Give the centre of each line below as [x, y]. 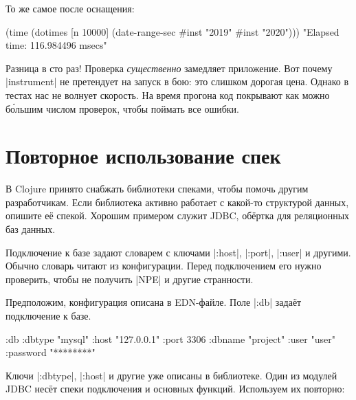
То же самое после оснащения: [70, 8]
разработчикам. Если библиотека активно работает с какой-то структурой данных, [177, 202]
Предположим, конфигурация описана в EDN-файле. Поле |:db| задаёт [154, 302]
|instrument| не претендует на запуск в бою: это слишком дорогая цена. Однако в [177, 81]
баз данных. [31, 229]
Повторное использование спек [143, 156]
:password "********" [51, 352]
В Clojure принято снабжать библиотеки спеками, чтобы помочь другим [157, 189]
